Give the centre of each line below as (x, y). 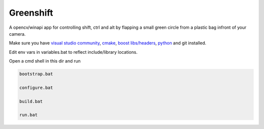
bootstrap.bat (36, 74)
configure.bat (36, 87)
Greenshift (31, 13)
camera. (17, 34)
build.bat (31, 101)
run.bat (28, 115)
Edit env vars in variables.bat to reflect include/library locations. (73, 52)
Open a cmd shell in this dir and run (45, 61)
